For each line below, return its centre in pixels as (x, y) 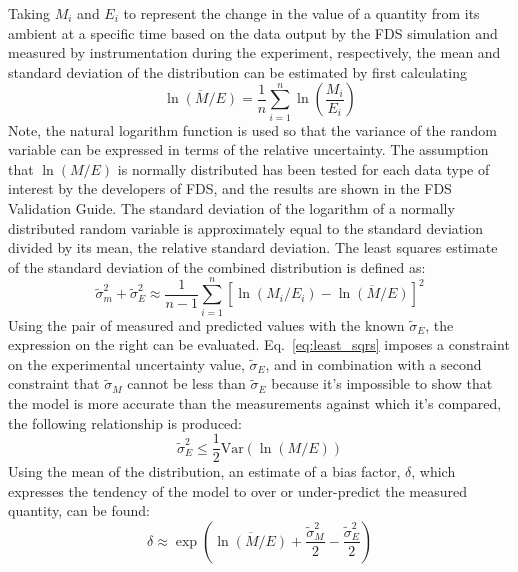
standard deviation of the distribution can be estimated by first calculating (237, 71)
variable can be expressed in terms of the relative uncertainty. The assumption (248, 149)
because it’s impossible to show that (382, 383)
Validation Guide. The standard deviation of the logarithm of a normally (231, 208)
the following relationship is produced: (125, 422)
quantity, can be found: (79, 510)
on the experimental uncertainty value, (126, 363)
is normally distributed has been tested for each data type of (303, 168)
